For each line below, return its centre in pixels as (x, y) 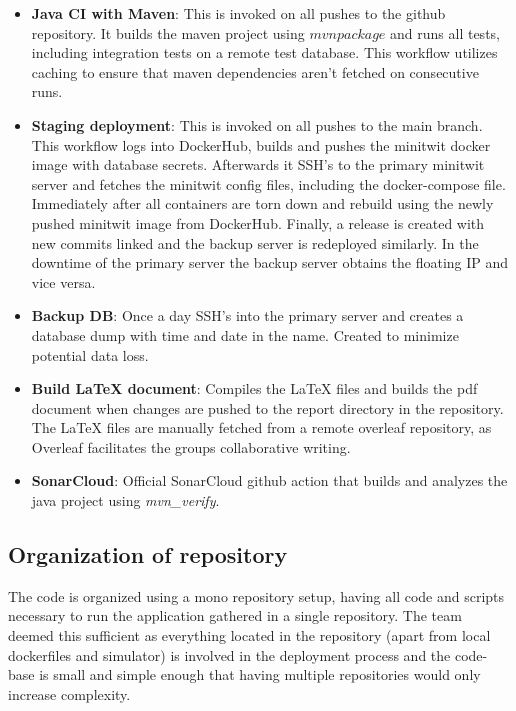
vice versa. (63, 281)
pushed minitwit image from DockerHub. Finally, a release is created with (258, 222)
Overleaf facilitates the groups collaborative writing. (191, 446)
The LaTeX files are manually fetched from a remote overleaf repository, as (261, 427)
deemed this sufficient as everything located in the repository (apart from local (249, 635)
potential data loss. (90, 354)
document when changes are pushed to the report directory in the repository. (267, 407)
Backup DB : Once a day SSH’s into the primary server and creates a (247, 315)
